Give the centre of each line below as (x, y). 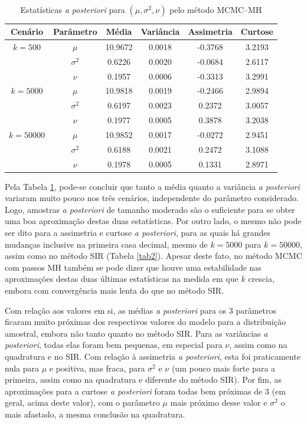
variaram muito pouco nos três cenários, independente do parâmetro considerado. (152, 198)
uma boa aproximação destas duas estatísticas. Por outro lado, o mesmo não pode (153, 221)
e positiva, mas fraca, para (97, 368)
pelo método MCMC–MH (216, 9)
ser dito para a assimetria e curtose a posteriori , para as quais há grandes (138, 233)
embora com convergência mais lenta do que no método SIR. (114, 290)
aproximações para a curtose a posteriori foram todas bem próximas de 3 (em (145, 391)
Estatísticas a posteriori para (73, 9)
